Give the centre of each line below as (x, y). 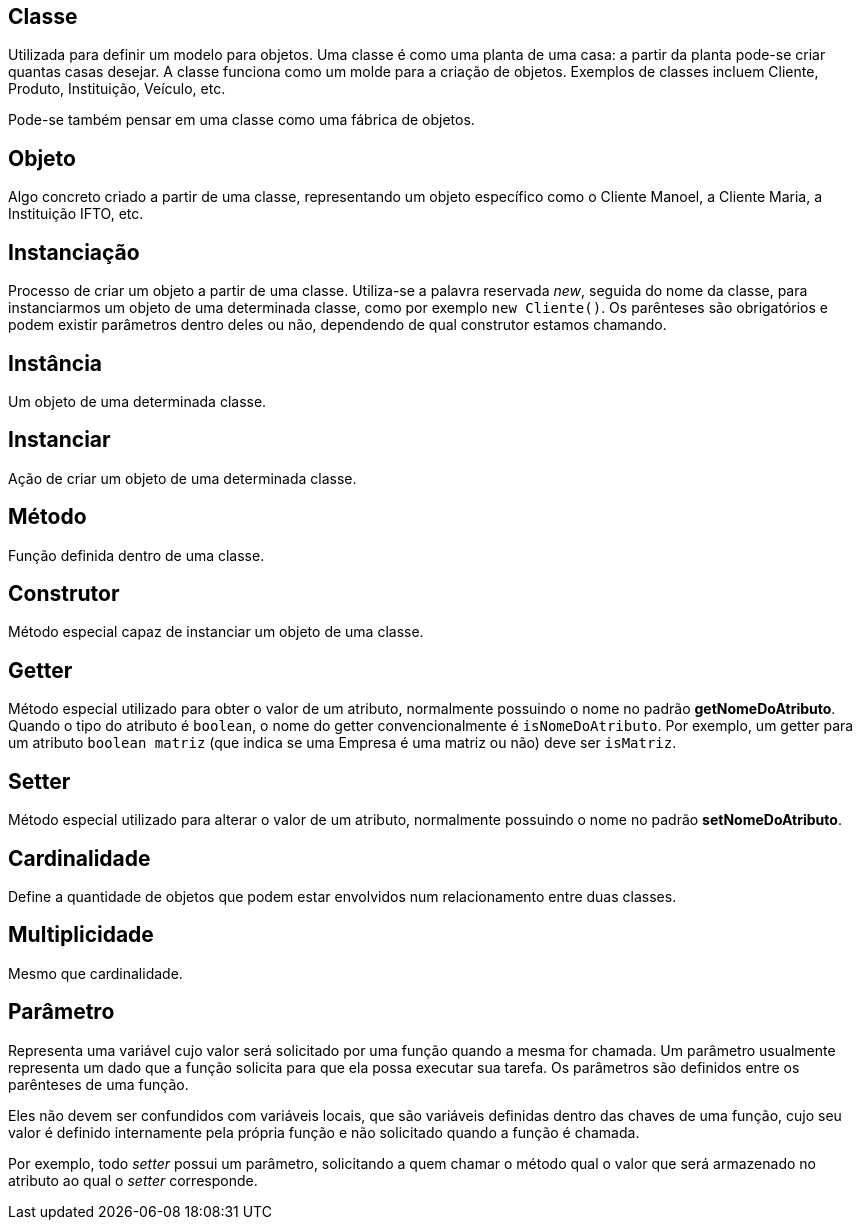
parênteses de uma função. (98, 1084)
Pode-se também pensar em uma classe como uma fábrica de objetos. (241, 120)
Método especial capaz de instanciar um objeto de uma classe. (216, 632)
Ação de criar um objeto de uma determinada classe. (182, 478)
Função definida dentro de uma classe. (136, 555)
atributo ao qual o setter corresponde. (133, 1180)
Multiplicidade (81, 935)
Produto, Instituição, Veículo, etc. (117, 89)
